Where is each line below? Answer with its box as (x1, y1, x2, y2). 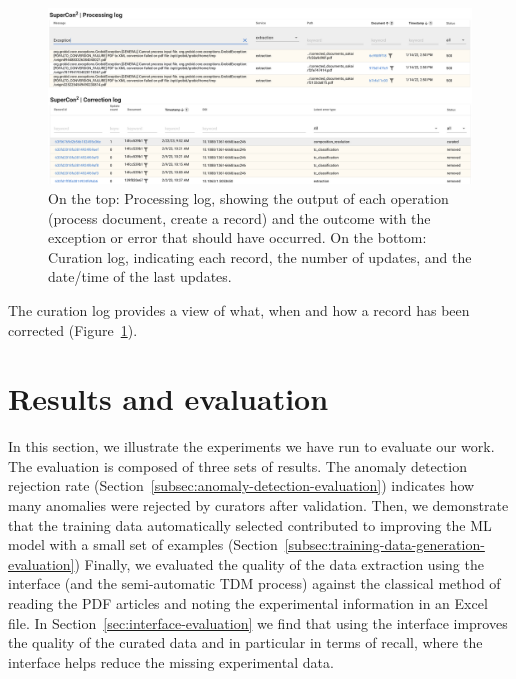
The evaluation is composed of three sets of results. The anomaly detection (8, 455, 467, 476)
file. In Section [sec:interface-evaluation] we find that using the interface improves (8, 612, 508, 633)
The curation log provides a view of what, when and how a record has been (8, 299, 470, 320)
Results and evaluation (8, 378, 329, 419)
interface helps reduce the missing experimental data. (8, 651, 334, 672)
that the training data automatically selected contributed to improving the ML (8, 514, 492, 535)
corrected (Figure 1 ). (8, 319, 138, 340)
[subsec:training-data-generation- (284, 534, 485, 555)
